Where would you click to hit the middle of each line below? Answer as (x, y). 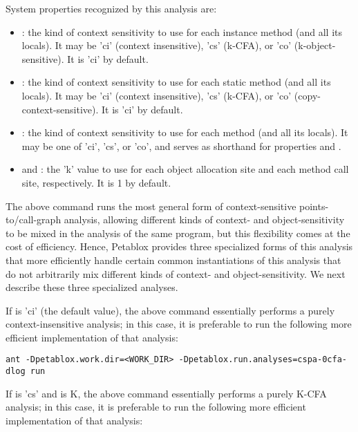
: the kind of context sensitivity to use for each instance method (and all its (182, 31)
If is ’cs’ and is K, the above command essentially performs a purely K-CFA (166, 393)
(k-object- (315, 45)
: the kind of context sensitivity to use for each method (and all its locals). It (185, 132)
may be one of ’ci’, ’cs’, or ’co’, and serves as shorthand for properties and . (181, 145)
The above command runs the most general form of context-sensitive (151, 206)
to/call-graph (34, 219)
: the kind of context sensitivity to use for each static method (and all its (176, 82)
